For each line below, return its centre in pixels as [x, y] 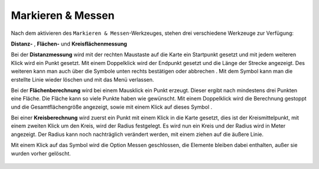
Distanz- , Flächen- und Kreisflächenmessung [69, 44]
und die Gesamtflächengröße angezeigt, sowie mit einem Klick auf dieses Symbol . [112, 107]
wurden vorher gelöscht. [41, 153]
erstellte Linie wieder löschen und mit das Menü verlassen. [82, 79]
